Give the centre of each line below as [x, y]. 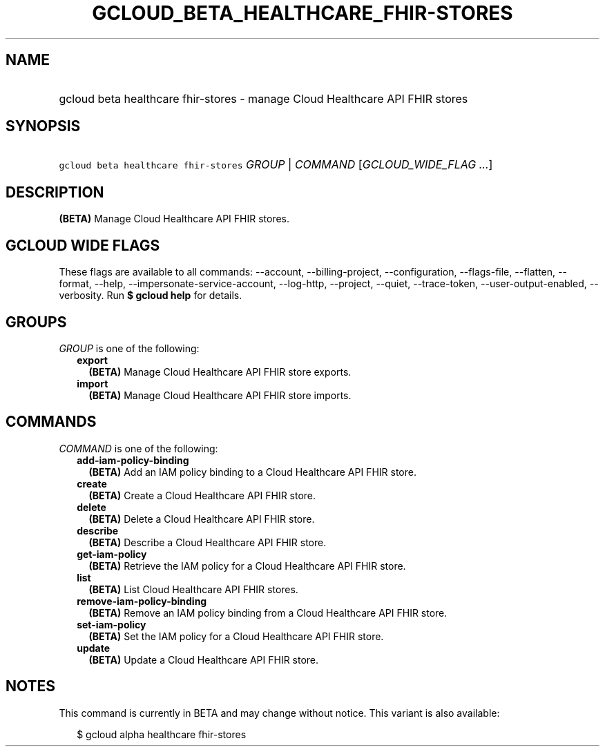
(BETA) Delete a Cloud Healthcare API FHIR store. [202, 519]
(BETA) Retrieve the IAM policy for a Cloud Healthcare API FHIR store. [247, 566]
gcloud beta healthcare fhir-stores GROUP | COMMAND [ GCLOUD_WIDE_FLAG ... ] [276, 165]
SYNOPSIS [43, 126]
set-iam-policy [112, 624]
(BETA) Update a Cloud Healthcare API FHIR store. [204, 659]
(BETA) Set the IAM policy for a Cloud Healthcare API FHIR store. [236, 636]
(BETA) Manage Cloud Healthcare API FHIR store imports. [220, 395]
